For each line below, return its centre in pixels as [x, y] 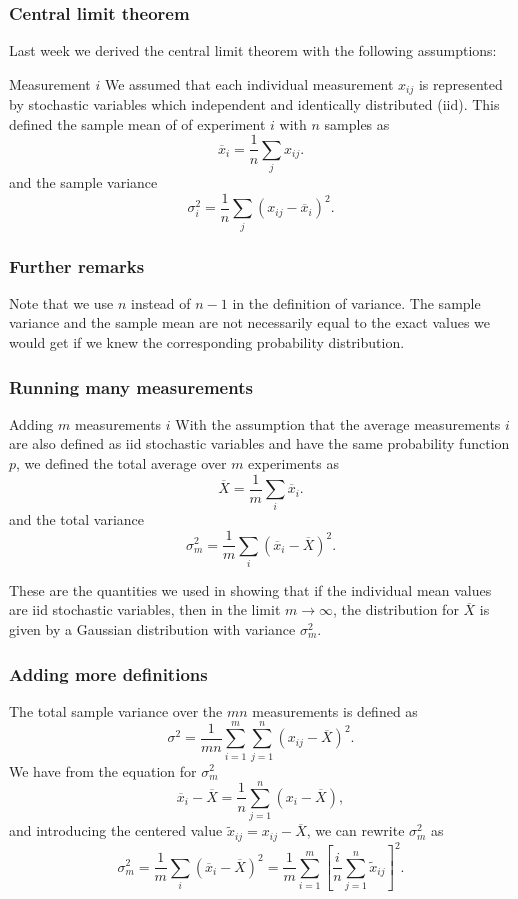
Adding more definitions [108, 673]
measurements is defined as [335, 710]
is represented [460, 83]
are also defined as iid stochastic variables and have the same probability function [259, 443]
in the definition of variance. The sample [356, 302]
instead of [161, 302]
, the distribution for [396, 609]
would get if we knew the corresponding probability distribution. [207, 342]
